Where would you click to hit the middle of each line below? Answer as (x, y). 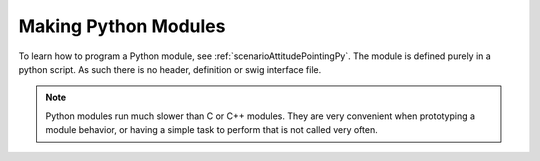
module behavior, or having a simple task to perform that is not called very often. (212, 130)
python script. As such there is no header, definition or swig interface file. (170, 69)
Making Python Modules (122, 26)
